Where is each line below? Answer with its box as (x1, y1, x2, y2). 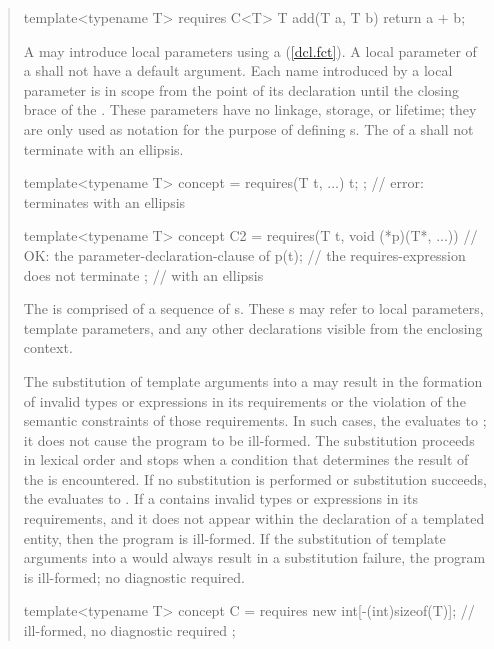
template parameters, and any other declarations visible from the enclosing (23, 317, 483, 338)
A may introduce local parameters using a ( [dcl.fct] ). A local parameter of (23, 40, 477, 61)
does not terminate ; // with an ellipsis (23, 264, 264, 285)
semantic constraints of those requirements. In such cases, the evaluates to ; (23, 410, 487, 431)
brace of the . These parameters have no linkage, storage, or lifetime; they (23, 99, 477, 120)
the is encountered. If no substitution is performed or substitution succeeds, (23, 468, 487, 489)
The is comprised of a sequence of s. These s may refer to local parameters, (23, 298, 484, 319)
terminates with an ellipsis (23, 191, 186, 212)
